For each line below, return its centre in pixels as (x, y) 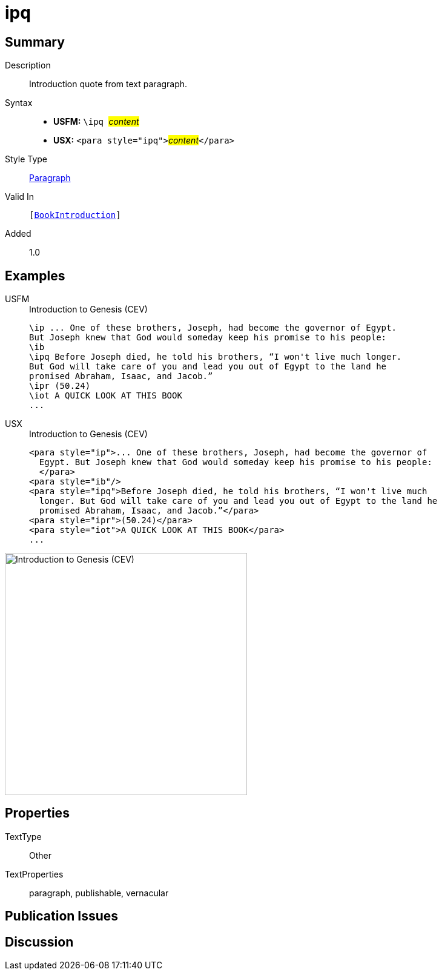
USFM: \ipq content (96, 122)
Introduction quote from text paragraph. (108, 84)
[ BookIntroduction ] (75, 215)
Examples (35, 276)
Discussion (39, 942)
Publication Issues (62, 916)
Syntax (19, 103)
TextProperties (34, 874)
